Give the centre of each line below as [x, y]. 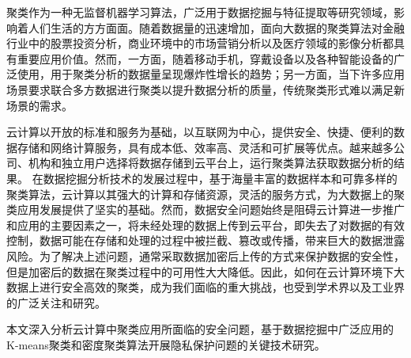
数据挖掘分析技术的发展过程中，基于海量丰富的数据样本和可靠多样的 [220, 178]
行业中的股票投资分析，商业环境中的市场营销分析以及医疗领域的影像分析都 [200, 43]
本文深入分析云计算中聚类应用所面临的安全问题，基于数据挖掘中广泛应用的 [200, 329]
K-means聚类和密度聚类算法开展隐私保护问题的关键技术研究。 [166, 344]
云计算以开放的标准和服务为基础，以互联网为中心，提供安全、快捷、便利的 [200, 132]
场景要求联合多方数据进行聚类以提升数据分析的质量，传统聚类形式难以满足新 [205, 89]
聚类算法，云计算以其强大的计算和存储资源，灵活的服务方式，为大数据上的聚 [205, 194]
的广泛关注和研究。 [56, 302]
